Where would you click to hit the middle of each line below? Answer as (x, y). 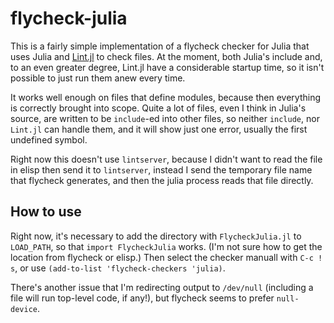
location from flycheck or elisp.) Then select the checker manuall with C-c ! (166, 257)
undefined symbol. (49, 139)
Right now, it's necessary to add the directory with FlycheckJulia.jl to (156, 236)
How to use (46, 212)
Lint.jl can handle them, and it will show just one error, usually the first (159, 129)
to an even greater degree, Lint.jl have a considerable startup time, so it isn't (167, 67)
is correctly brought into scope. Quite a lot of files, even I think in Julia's (158, 108)
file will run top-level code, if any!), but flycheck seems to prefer (142, 298)
